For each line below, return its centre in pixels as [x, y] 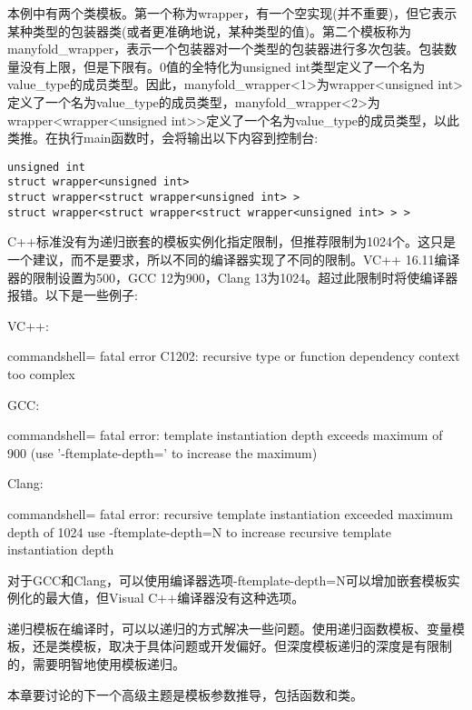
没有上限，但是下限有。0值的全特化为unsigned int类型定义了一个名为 [222, 66]
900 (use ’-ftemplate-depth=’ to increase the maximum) [162, 452]
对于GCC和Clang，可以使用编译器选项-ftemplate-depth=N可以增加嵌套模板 [227, 580]
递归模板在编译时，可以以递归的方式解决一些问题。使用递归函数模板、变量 [230, 628]
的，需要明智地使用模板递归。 [96, 664]
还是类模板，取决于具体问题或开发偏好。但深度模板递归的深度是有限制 [242, 646]
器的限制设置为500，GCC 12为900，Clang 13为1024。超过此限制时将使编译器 [233, 277]
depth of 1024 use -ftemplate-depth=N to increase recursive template [200, 531]
